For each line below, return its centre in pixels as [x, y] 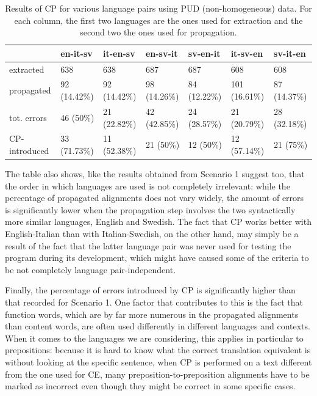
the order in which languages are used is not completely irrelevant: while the [148, 185]
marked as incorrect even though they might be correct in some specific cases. [150, 386]
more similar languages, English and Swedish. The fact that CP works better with [158, 222]
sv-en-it [204, 53]
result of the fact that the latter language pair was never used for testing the [148, 245]
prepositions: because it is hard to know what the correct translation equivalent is [158, 350]
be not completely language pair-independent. [91, 269]
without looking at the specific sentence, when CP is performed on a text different [158, 361]
